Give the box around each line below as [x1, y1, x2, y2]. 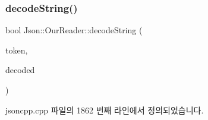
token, [5, 43, 28, 56]
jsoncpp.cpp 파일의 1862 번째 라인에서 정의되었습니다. [5, 103, 204, 116]
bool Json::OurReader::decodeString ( [5, 24, 143, 36]
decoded [5, 64, 35, 76]
